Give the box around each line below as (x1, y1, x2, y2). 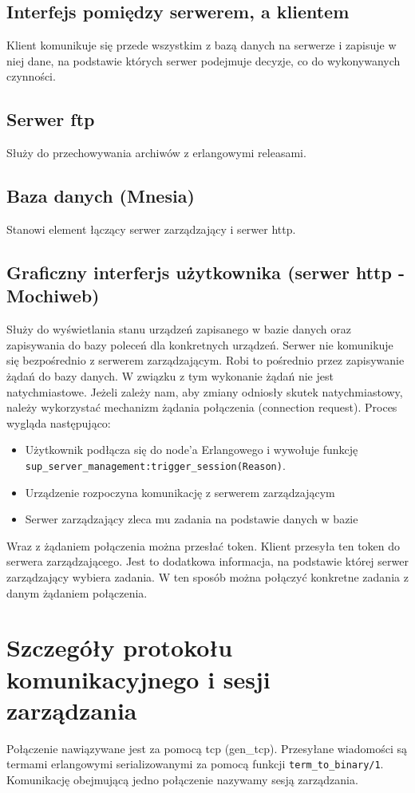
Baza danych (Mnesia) (6, 183, 195, 208)
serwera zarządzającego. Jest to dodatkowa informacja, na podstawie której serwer (6, 553, 409, 570)
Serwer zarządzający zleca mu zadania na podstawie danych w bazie (25, 511, 358, 527)
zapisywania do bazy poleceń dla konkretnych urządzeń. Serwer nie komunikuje (6, 336, 393, 353)
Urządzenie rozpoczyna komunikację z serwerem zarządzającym (25, 483, 335, 500)
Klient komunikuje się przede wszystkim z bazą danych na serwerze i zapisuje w (6, 37, 397, 53)
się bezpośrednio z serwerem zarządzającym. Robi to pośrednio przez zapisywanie (6, 352, 405, 369)
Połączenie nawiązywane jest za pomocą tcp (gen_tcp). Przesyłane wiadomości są (6, 740, 408, 756)
